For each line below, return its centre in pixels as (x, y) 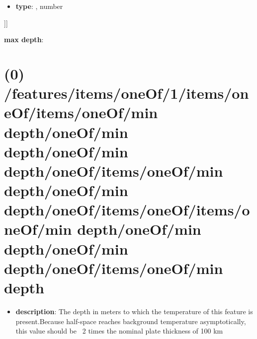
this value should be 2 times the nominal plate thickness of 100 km (119, 331)
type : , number (39, 6)
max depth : (24, 39)
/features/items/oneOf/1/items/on (127, 93)
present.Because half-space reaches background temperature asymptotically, (131, 321)
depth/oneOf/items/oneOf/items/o (127, 210)
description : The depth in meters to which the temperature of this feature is (134, 311)
